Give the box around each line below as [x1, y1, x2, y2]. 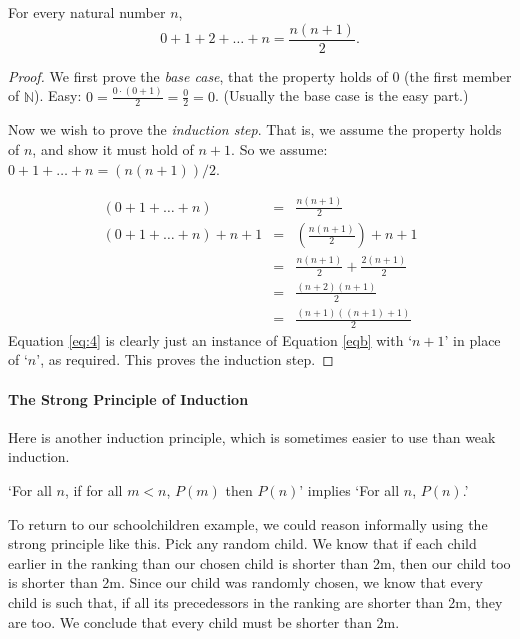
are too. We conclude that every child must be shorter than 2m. [8, 611, 400, 632]
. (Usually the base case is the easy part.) [214, 85, 469, 106]
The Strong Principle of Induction [8, 388, 249, 409]
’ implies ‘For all [299, 480, 400, 501]
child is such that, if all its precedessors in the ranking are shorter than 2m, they [8, 592, 503, 613]
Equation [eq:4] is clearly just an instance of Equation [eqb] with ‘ [8, 329, 413, 350]
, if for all [64, 480, 123, 501]
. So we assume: [231, 138, 328, 159]
